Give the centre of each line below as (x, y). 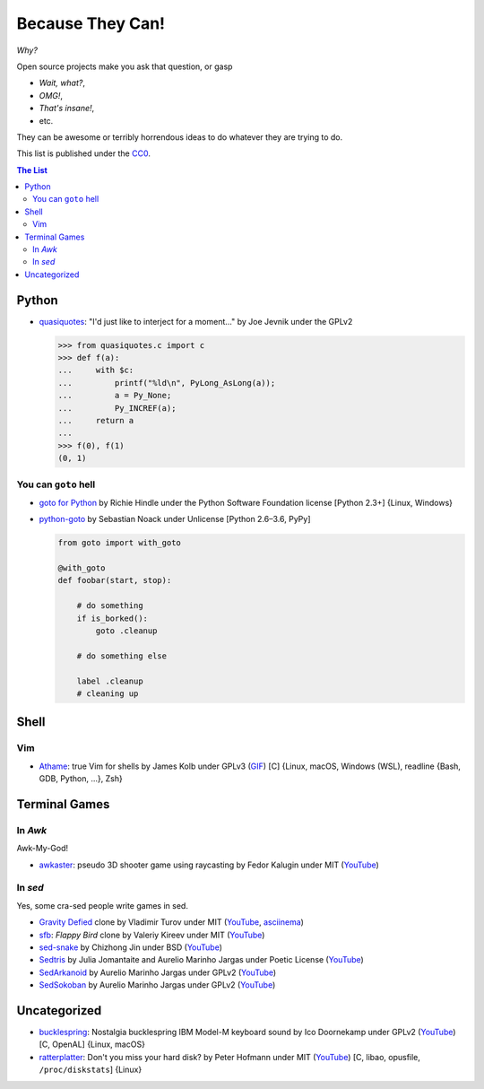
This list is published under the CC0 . (84, 153)
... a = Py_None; (115, 396)
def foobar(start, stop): (115, 580)
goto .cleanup (126, 631)
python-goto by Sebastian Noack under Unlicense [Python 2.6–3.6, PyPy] (175, 519)
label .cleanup (110, 681)
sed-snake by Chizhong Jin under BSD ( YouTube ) (131, 947)
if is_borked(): (112, 618)
